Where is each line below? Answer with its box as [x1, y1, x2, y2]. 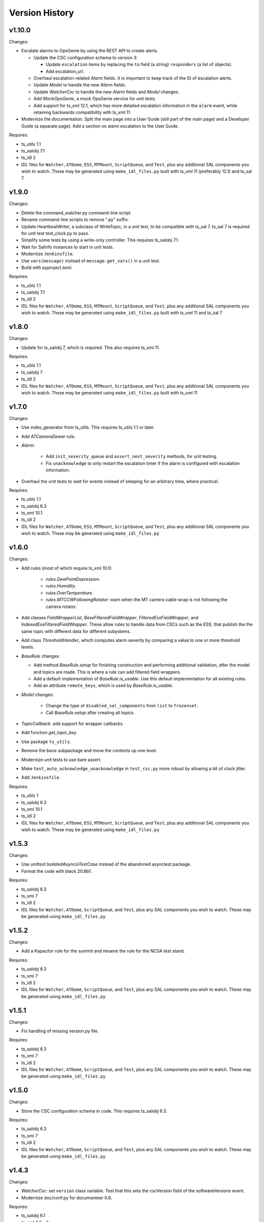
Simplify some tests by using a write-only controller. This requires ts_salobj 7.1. [21, 237, 179, 243]
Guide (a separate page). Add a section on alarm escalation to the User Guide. [21, 123, 179, 129]
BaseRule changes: [21, 653, 61, 659]
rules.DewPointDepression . [45, 576, 101, 582]
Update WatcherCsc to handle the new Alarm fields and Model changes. [33, 88, 179, 95]
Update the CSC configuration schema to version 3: [33, 54, 138, 61]
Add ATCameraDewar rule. [21, 433, 76, 439]
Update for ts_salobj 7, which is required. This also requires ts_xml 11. [21, 345, 160, 350]
